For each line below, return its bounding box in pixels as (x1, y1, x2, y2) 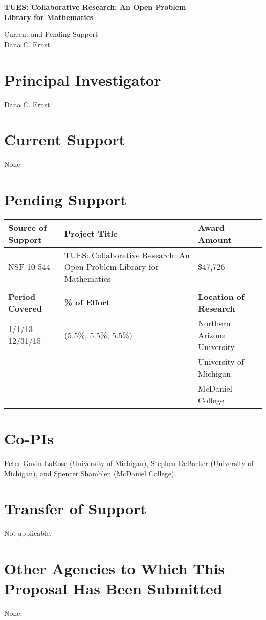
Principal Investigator (4, 69, 161, 90)
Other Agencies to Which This (4, 558, 225, 579)
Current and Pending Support (4, 29, 98, 40)
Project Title (64, 227, 118, 240)
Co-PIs (4, 428, 54, 449)
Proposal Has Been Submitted (4, 578, 223, 599)
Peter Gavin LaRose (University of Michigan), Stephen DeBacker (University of (4, 458, 254, 469)
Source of (8, 221, 47, 234)
